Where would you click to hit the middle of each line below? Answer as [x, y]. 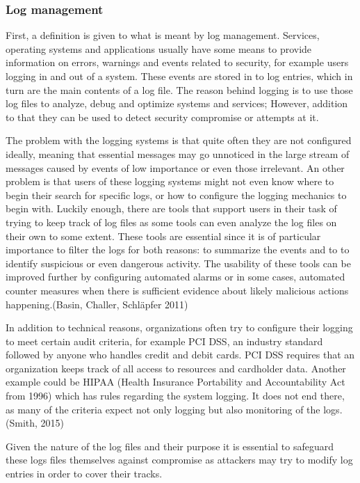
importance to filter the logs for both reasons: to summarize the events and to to [178, 250]
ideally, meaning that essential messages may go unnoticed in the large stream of [178, 153]
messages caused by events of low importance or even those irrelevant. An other [175, 167]
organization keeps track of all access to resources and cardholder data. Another [176, 368]
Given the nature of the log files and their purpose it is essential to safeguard [170, 446]
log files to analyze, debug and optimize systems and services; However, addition [177, 103]
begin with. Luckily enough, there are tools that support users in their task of [171, 208]
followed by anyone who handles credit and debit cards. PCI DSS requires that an [180, 355]
